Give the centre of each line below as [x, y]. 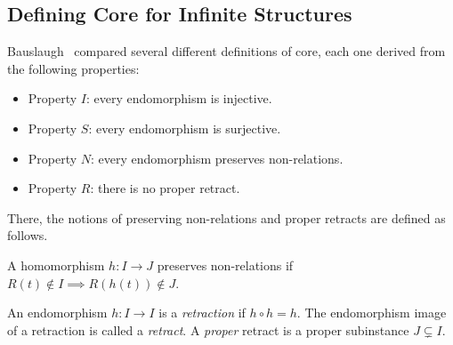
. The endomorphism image [372, 313]
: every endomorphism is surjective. [185, 128]
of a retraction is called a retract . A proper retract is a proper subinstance [208, 329]
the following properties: [73, 68]
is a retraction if [202, 313]
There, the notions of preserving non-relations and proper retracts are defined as [226, 217]
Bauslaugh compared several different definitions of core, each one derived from [226, 51]
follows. [28, 235]
